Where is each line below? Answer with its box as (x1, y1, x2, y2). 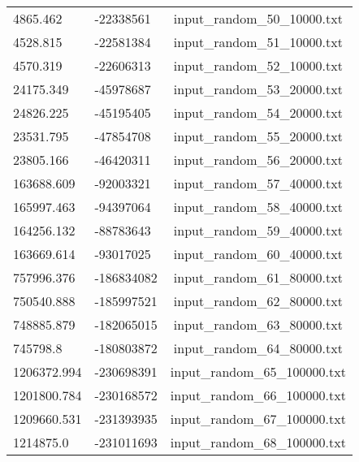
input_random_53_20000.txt (173, 80, 343, 98)
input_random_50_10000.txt (173, 9, 343, 28)
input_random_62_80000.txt (173, 291, 343, 310)
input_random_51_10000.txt (173, 32, 343, 51)
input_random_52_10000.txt (173, 56, 343, 75)
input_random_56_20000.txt (173, 150, 343, 169)
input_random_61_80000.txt (173, 268, 343, 287)
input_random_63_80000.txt (173, 315, 343, 334)
